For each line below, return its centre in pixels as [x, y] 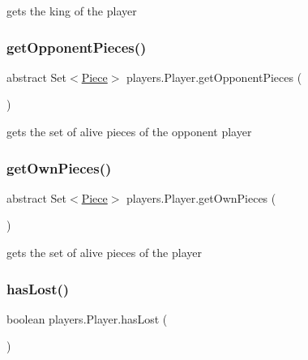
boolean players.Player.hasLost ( [87, 318]
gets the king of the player [72, 11]
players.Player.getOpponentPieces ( [214, 77]
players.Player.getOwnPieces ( [201, 197]
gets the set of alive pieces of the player [104, 252]
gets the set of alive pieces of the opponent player [129, 131]
